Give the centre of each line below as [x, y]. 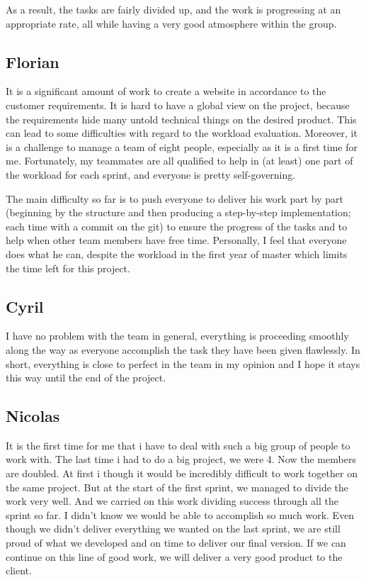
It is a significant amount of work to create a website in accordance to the [166, 91]
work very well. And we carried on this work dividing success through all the [172, 501]
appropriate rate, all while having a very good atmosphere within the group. [171, 23]
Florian [33, 61]
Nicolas [33, 416]
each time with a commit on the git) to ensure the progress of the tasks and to [177, 226]
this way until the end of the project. [86, 378]
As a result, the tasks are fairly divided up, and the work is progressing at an [173, 9]
